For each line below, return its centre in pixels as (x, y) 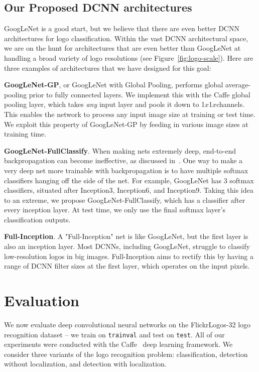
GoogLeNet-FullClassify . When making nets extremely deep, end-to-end (120, 150)
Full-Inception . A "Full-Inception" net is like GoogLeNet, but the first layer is (126, 236)
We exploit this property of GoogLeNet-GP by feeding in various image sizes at (126, 124)
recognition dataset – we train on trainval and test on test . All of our (114, 334)
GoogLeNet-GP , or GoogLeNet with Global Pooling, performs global (114, 85)
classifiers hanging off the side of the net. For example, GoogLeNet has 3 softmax (129, 180)
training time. (25, 134)
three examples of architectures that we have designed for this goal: (108, 68)
